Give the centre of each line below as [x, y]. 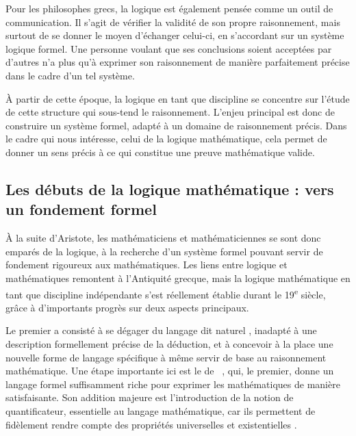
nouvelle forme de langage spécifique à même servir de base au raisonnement [166, 357]
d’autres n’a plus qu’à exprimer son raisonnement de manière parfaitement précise [178, 62]
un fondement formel [81, 209]
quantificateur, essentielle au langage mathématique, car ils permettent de [161, 410]
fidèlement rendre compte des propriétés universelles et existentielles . [151, 424]
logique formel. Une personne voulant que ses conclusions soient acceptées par [169, 48]
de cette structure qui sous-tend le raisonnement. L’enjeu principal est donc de [170, 112]
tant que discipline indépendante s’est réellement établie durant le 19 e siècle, [166, 293]
